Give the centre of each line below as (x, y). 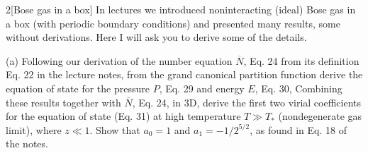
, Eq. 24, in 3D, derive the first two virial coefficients (247, 102)
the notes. (27, 143)
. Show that (115, 129)
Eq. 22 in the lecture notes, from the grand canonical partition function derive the (184, 74)
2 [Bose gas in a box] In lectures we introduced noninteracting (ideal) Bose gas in (181, 9)
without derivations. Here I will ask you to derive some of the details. (156, 37)
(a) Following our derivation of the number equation (119, 60)
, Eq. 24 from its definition (301, 60)
